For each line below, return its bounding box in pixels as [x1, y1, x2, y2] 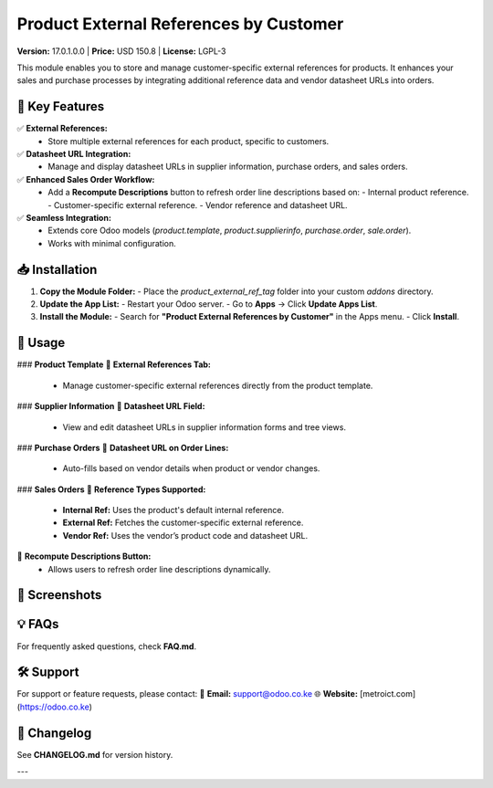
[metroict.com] [359, 688, 416, 699]
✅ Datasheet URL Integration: [16, 149, 131, 160]
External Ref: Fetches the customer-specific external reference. [62, 517, 304, 529]
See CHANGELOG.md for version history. [16, 749, 173, 760]
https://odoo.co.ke [19, 701, 90, 712]
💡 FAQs [16, 616, 59, 632]
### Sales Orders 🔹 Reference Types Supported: [16, 484, 206, 495]
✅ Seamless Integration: [16, 212, 111, 223]
